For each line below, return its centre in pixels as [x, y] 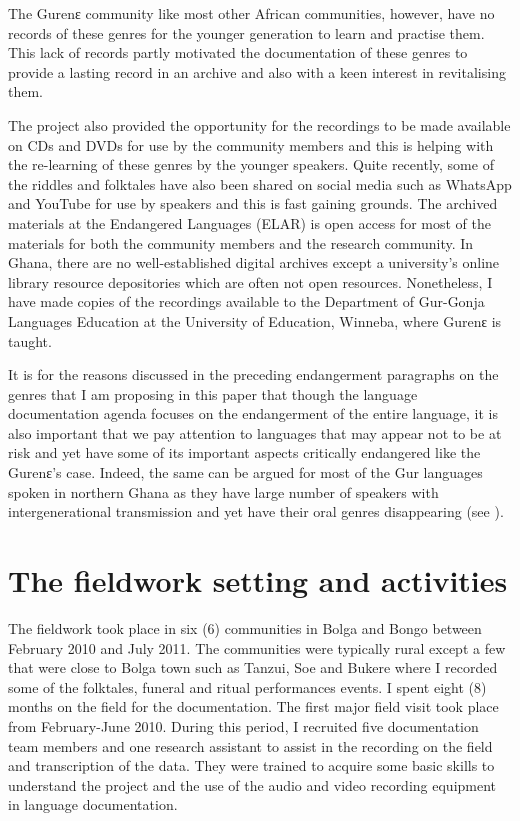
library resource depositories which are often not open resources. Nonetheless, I [250, 281]
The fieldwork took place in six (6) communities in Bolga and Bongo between [245, 627]
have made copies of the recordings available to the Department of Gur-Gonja [246, 301]
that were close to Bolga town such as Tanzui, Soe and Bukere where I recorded [253, 667]
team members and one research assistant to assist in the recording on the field [250, 745]
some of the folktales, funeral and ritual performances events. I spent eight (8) [247, 686]
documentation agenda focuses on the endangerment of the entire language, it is [253, 413]
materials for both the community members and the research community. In [241, 242]
